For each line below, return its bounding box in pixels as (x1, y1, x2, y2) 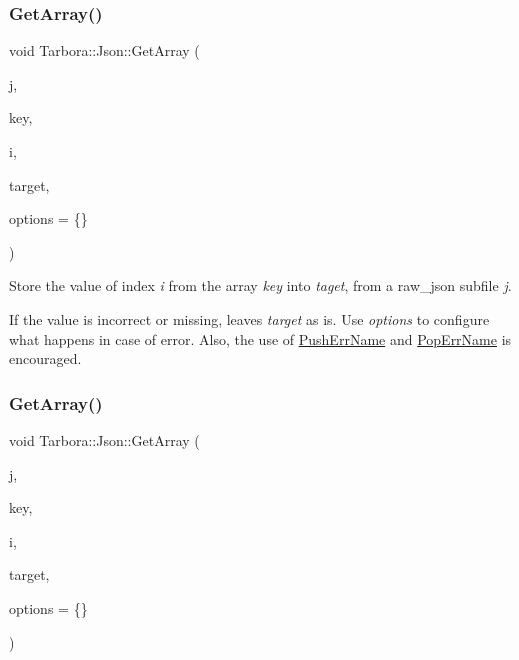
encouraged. (9, 348, 82, 369)
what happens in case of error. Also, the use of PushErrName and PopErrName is (9, 328, 512, 349)
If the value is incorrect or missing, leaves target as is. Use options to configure (9, 308, 490, 329)
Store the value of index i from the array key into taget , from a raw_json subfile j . (9, 275, 512, 296)
